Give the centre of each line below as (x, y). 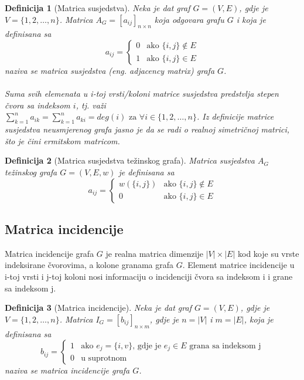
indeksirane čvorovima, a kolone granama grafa (89, 265)
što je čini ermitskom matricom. (62, 140)
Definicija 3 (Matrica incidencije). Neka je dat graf (98, 308)
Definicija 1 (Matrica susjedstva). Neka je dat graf (98, 8)
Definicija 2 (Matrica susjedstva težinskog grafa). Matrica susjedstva (130, 160)
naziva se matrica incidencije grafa (67, 370)
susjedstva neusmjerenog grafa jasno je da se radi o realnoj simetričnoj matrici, (147, 129)
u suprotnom (104, 359)
